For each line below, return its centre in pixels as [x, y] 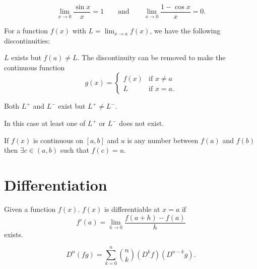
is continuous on [58, 140]
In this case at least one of [45, 123]
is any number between [163, 140]
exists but [26, 57]
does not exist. [142, 123]
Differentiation [56, 185]
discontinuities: [27, 40]
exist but [72, 106]
